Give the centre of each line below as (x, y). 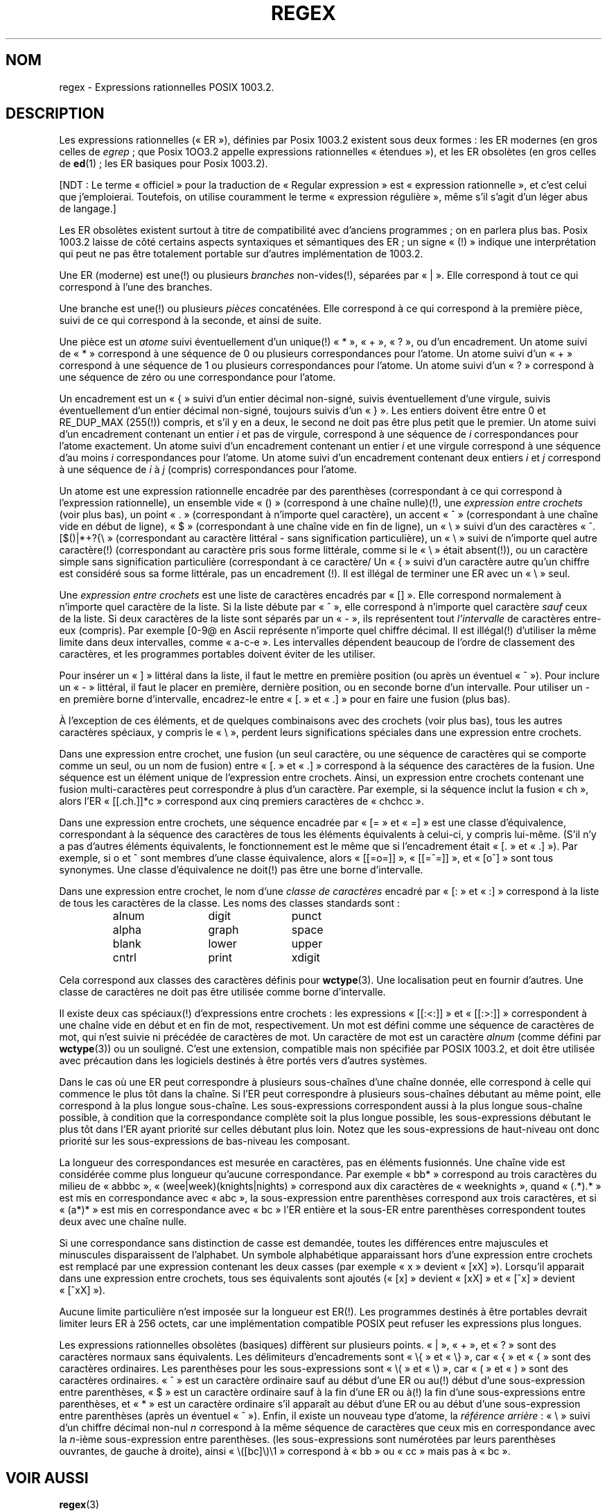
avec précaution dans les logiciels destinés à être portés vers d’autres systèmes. (243, 1061)
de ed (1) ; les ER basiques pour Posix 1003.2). (164, 164)
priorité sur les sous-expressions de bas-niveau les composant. (204, 1141)
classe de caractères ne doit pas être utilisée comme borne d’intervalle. (222, 992)
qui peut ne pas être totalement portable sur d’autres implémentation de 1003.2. (241, 254)
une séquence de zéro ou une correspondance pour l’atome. (197, 377)
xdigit (306, 958)
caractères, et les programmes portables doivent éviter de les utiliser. (217, 654)
